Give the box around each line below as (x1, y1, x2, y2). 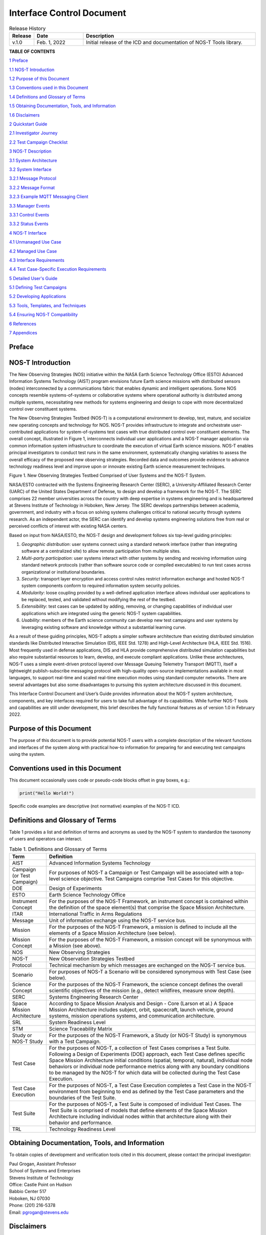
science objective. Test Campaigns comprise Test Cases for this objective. (61, 875, 234, 882)
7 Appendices (9, 330, 37, 336)
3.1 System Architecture (9, 157, 57, 163)
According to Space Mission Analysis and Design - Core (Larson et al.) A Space (49, 1000, 233, 1007)
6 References (9, 321, 36, 327)
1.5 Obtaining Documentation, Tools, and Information (9, 103, 116, 109)
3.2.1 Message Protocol (9, 175, 57, 181)
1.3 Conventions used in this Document (9, 84, 89, 91)
